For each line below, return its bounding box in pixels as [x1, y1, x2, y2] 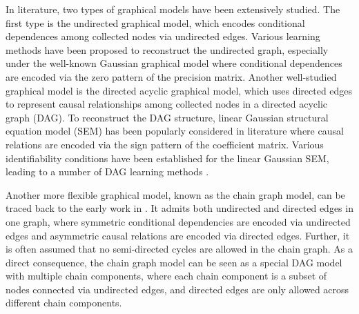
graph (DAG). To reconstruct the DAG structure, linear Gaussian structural [6, 110, 329, 124]
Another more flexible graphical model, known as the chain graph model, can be [6, 187, 345, 202]
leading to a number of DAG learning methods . [6, 164, 209, 179]
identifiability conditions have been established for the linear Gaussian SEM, [6, 150, 329, 165]
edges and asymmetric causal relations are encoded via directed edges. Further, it [6, 228, 350, 242]
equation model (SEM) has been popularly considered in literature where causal [6, 124, 344, 138]
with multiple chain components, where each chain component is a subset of [6, 268, 327, 283]
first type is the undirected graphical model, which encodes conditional [6, 15, 305, 30]
